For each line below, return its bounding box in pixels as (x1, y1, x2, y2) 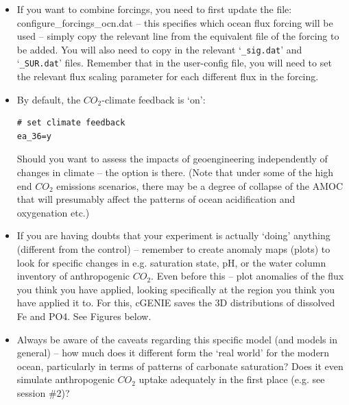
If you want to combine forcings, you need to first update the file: (16, 2, 292, 16)
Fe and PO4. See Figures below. (16, 309, 152, 323)
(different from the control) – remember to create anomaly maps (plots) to (16, 242, 330, 256)
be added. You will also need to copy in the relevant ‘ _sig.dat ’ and (16, 42, 302, 56)
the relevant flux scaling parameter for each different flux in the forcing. (16, 69, 319, 84)
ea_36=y (16, 131, 51, 141)
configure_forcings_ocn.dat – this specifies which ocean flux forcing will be (16, 15, 333, 29)
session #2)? (16, 385, 70, 400)
